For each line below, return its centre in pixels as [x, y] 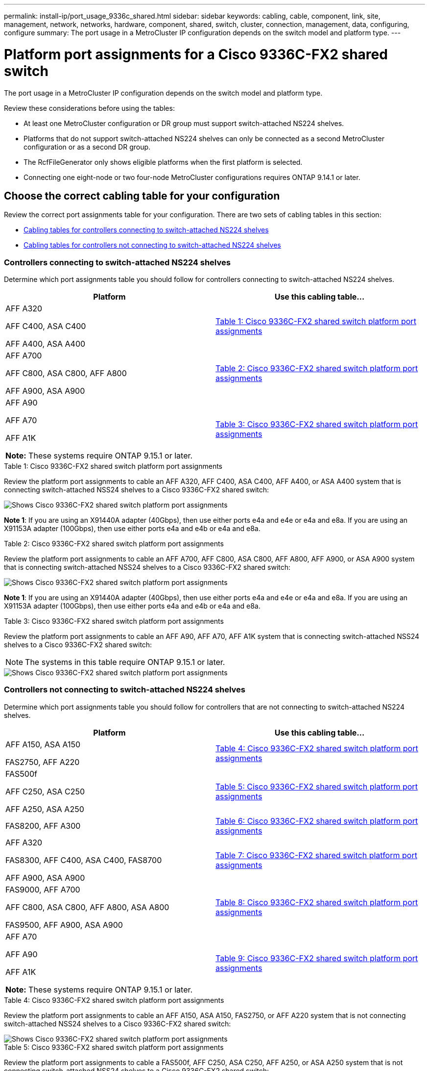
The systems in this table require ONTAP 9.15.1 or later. [125, 662]
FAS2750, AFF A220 [43, 762]
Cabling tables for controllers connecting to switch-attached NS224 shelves [146, 230]
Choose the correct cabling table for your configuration [142, 196]
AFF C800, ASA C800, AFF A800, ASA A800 [87, 907]
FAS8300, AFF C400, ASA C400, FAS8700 [84, 860]
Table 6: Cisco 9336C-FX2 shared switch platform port [317, 821]
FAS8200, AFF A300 [43, 826]
